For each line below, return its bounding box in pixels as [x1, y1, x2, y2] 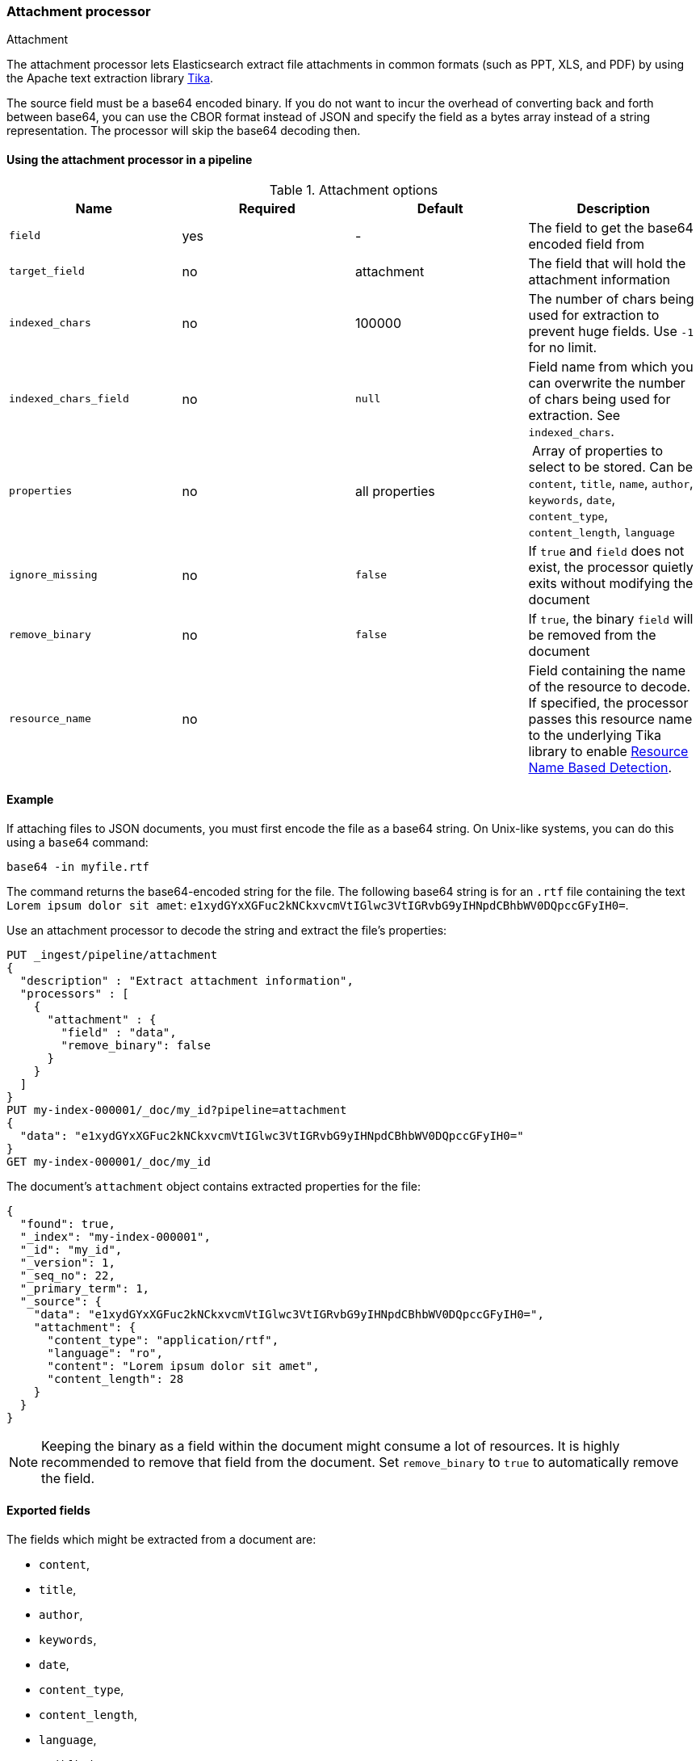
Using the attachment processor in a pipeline [6, 152, 253, 166]
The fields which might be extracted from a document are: [6, 1532, 316, 1547]
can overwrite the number [528, 374, 685, 391]
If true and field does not [528, 542, 685, 559]
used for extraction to [528, 306, 660, 323]
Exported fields [6, 1503, 90, 1518]
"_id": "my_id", [19, 1242, 123, 1256]
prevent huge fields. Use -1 [528, 322, 694, 339]
